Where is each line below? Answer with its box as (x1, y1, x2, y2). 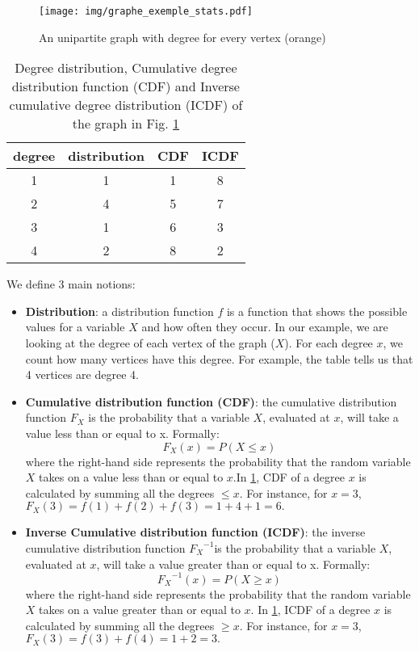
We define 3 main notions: (6, 276, 136, 292)
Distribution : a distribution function (25, 302, 214, 319)
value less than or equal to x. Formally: (25, 425, 220, 441)
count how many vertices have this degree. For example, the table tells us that (25, 350, 413, 367)
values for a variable (25, 318, 125, 335)
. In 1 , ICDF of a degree (250, 601, 371, 618)
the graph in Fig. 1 (72, 114, 180, 133)
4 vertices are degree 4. (25, 366, 139, 383)
